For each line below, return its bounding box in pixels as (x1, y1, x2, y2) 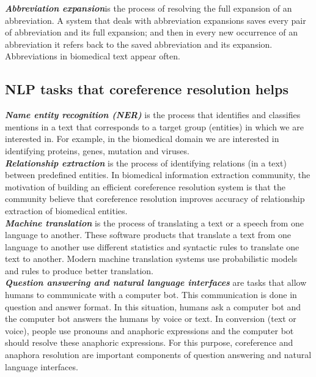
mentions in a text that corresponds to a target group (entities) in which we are (5, 120, 304, 133)
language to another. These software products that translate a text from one (5, 228, 291, 241)
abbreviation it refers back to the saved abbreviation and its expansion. (5, 37, 273, 50)
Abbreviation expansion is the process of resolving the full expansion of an (5, 2, 292, 14)
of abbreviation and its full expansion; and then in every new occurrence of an (5, 26, 298, 39)
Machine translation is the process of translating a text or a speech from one (5, 216, 304, 229)
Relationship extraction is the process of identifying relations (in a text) (5, 156, 287, 169)
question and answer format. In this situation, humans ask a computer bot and (5, 300, 301, 313)
